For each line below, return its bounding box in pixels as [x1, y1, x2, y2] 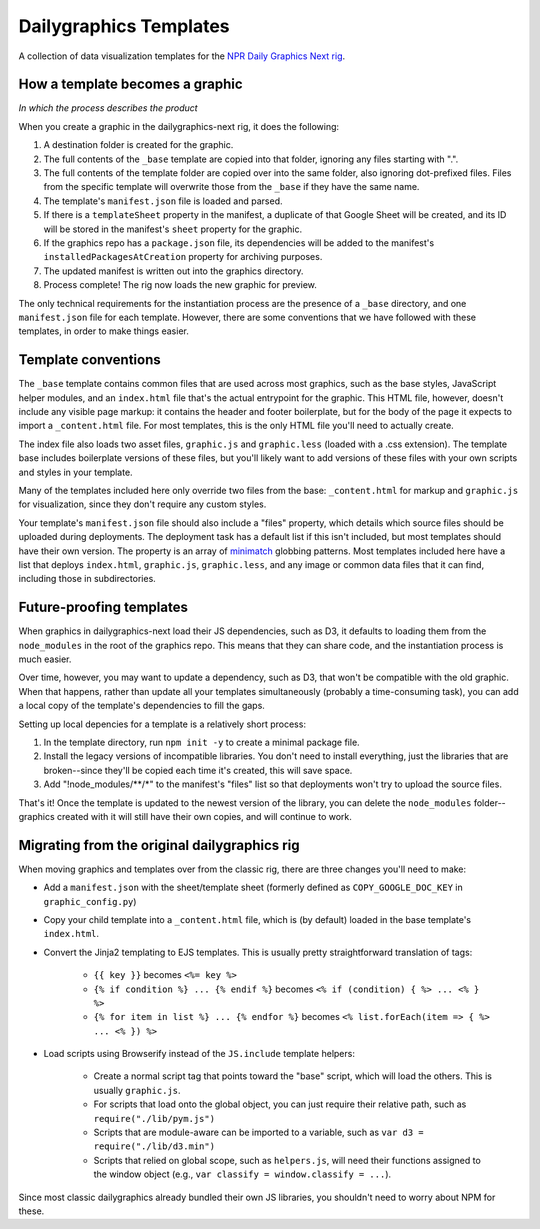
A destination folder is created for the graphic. [43, 139, 234, 151]
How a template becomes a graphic [18, 76, 244, 93]
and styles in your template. [18, 466, 134, 478]
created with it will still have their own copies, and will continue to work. [56, 810, 352, 822]
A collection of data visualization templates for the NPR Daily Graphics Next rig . [18, 50, 346, 62]
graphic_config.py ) [43, 895, 137, 907]
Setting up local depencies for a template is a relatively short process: [18, 718, 307, 730]
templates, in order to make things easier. [18, 325, 189, 337]
